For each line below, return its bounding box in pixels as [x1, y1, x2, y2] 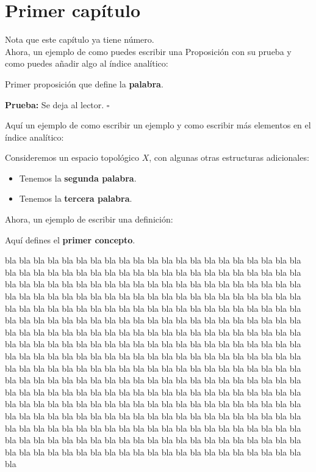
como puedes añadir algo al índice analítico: [5, 57, 168, 70]
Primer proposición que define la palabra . [5, 77, 163, 90]
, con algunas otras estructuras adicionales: [149, 151, 309, 164]
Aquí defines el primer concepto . [5, 233, 135, 246]
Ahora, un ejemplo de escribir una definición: [5, 213, 173, 226]
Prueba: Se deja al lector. [5, 98, 104, 111]
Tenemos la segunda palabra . [19, 171, 137, 184]
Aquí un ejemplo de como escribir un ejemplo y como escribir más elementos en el [5, 119, 311, 131]
